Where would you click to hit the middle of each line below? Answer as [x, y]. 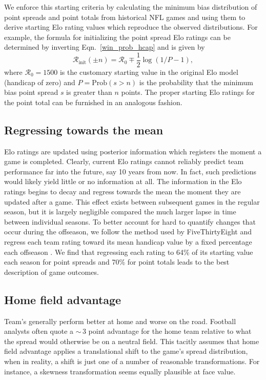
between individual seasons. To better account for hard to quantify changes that [130, 221]
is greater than [89, 92]
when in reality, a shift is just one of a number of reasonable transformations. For [132, 361]
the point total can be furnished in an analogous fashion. [93, 102]
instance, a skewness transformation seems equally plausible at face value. [120, 371]
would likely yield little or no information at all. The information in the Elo [123, 181]
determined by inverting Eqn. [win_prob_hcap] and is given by [105, 47]
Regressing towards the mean [84, 129]
